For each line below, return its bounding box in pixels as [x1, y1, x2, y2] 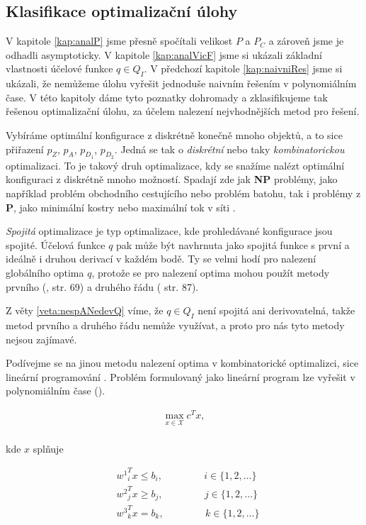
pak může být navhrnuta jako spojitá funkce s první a [116, 237, 350, 252]
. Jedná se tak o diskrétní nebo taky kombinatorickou [114, 141, 345, 156]
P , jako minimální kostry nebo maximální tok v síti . [6, 199, 236, 214]
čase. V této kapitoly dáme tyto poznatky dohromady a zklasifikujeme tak [6, 89, 328, 104]
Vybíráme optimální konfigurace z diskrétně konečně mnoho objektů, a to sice [6, 127, 343, 142]
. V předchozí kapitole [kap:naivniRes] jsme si [144, 61, 343, 76]
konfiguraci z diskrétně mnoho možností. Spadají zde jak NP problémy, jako [6, 172, 338, 187]
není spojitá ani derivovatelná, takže [198, 303, 355, 318]
